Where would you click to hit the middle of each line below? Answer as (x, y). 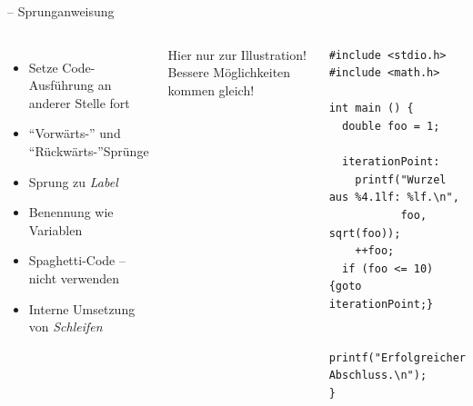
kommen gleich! (211, 89)
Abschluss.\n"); (378, 376)
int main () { (371, 109)
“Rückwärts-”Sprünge (89, 150)
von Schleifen (65, 327)
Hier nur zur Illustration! (237, 54)
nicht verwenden (74, 277)
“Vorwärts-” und (75, 133)
